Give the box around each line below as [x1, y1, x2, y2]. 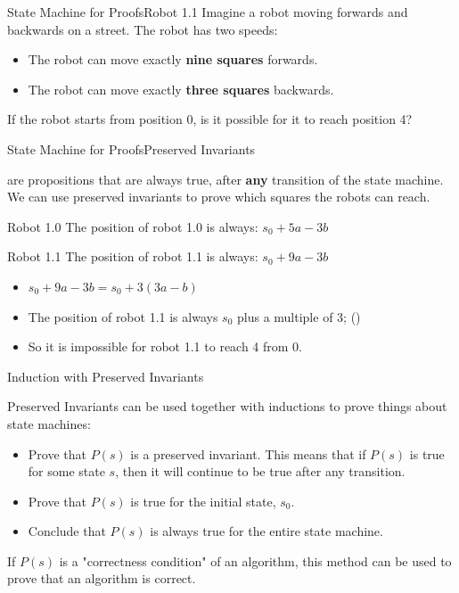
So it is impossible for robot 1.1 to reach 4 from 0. [28, 337, 303, 356]
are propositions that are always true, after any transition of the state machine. [7, 169, 444, 188]
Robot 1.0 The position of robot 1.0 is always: [7, 217, 258, 235]
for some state [28, 462, 105, 481]
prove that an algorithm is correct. [7, 569, 196, 588]
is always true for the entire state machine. [150, 522, 383, 540]
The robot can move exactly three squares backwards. [28, 79, 334, 98]
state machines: [7, 414, 91, 432]
